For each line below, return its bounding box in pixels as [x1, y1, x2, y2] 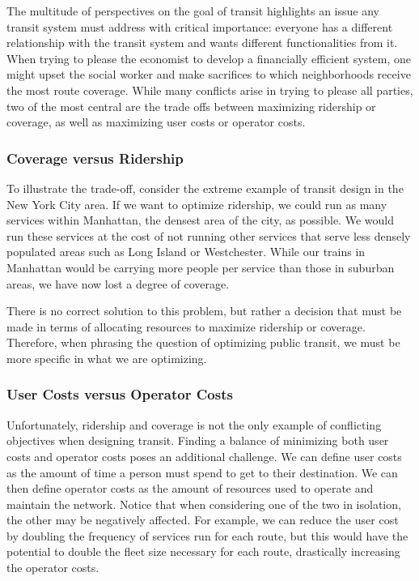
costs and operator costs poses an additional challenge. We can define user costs [6, 447, 402, 464]
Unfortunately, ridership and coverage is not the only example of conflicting [6, 416, 382, 433]
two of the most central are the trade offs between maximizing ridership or [6, 97, 376, 114]
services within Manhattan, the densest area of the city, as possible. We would [6, 211, 394, 229]
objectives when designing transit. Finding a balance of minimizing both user [6, 432, 389, 449]
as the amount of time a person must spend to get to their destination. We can [6, 464, 398, 481]
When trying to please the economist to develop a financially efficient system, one [6, 49, 412, 66]
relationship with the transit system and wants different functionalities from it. [6, 34, 398, 51]
